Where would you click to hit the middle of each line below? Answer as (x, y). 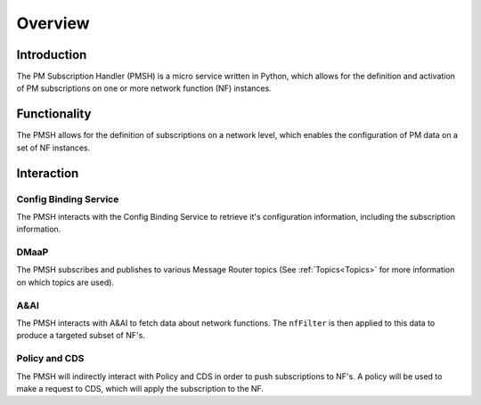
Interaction (48, 173)
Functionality (54, 114)
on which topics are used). (65, 282)
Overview (53, 23)
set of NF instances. (53, 148)
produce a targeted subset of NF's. (81, 336)
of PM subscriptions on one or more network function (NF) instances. (144, 88)
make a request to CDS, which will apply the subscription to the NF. (140, 388)
